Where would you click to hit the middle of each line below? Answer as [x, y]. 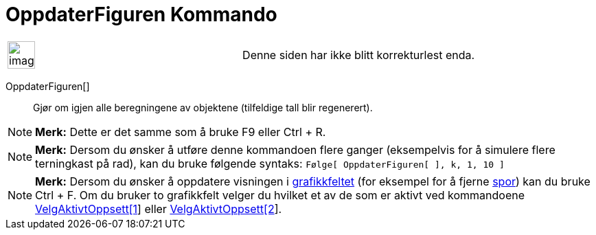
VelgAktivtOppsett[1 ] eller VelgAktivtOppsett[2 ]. [159, 209]
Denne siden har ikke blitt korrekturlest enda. [359, 55]
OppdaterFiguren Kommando [141, 14]
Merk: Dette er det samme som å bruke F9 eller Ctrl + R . [181, 132]
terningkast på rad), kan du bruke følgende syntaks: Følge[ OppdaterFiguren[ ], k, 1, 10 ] [270, 163]
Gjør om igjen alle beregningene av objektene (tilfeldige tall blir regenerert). [203, 107]
